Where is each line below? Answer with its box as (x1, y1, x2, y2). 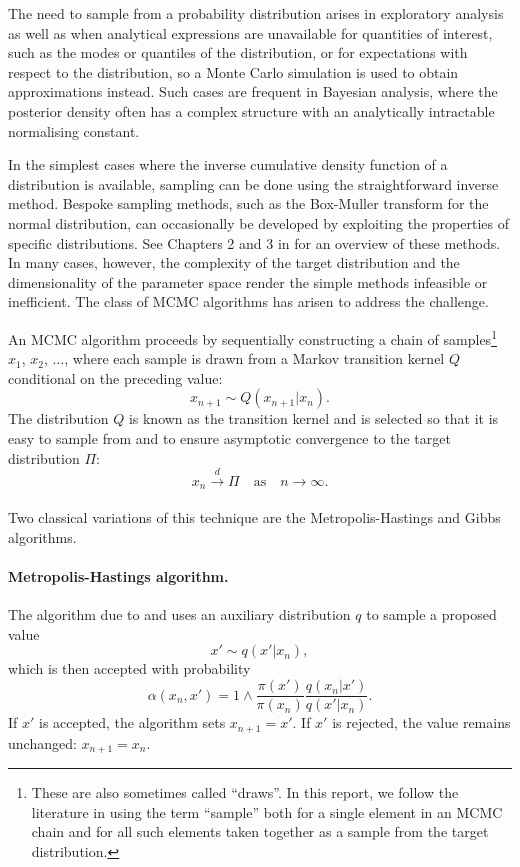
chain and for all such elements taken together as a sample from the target (31, 821, 489, 842)
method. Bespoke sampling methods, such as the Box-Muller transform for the (8, 193, 489, 214)
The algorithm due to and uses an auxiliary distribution (8, 604, 351, 625)
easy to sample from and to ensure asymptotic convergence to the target (8, 427, 451, 448)
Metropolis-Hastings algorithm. (8, 566, 229, 587)
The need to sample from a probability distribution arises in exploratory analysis (8, 3, 504, 23)
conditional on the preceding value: (8, 367, 223, 388)
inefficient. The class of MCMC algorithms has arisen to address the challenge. (8, 291, 489, 312)
